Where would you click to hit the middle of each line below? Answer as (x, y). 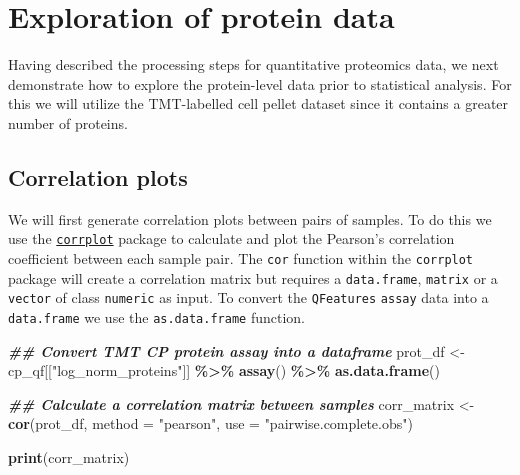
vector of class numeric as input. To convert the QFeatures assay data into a (248, 297)
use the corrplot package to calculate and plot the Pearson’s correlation (231, 238)
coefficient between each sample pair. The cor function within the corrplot (241, 257)
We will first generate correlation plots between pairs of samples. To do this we (250, 218)
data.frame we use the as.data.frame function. (156, 316)
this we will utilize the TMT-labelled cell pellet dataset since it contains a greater (258, 103)
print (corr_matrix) (69, 456)
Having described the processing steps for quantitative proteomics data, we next (253, 64)
